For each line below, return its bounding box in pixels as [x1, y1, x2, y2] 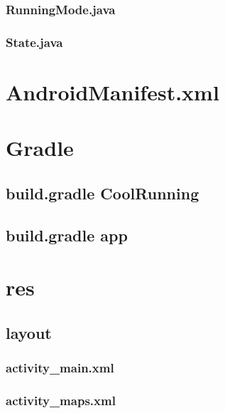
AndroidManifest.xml [6, 77, 219, 106]
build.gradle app [6, 224, 128, 246]
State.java [6, 33, 63, 51]
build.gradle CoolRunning [6, 182, 199, 204]
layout [6, 321, 52, 343]
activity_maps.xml [6, 391, 116, 409]
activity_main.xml [6, 359, 114, 377]
